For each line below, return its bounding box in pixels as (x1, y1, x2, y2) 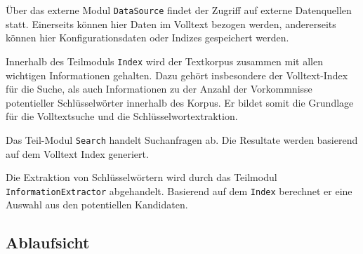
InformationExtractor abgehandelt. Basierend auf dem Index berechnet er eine (6, 183, 352, 198)
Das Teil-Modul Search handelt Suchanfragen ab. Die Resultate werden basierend (6, 132, 358, 147)
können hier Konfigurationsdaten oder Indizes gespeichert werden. (6, 30, 289, 45)
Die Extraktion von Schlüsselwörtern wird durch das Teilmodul (6, 170, 277, 185)
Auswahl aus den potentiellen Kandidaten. (6, 197, 188, 212)
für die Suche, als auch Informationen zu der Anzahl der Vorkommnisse (6, 81, 312, 96)
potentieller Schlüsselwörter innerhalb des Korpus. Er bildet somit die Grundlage (6, 95, 354, 109)
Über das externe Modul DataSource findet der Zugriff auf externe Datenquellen (6, 3, 352, 17)
